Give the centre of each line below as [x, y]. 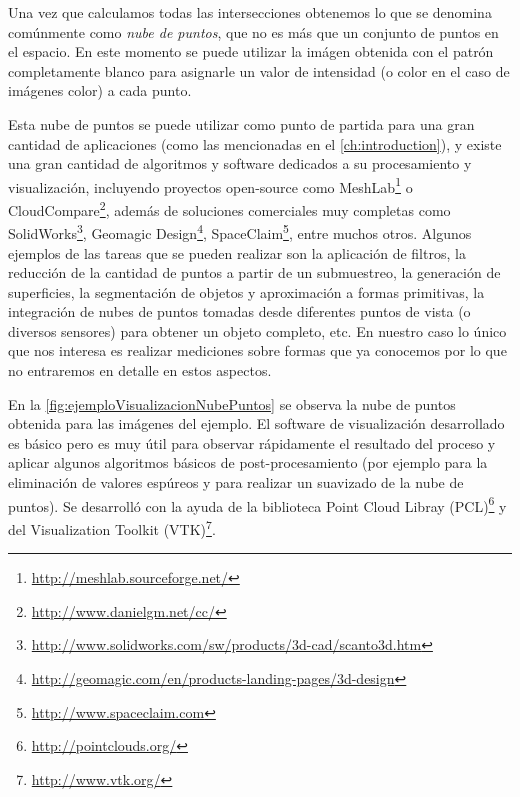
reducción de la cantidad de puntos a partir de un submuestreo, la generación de [254, 272]
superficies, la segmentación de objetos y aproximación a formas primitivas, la [246, 291]
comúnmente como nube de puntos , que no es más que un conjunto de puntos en [253, 31]
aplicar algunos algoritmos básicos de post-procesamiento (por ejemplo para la [248, 462]
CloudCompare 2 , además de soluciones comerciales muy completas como [229, 208]
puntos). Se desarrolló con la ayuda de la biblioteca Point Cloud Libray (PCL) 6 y [257, 504]
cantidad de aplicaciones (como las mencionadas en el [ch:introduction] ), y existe [255, 143]
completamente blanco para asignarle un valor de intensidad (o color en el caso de [259, 70]
